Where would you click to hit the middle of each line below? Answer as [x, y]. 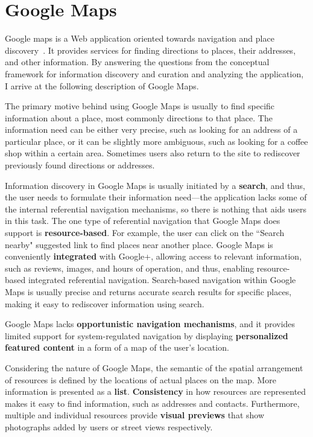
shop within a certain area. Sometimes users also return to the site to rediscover [153, 153]
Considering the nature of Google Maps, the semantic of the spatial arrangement [154, 367]
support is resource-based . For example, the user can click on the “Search [145, 233]
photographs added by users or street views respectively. [109, 426]
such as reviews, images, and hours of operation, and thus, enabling [130, 268]
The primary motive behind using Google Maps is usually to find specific [140, 106]
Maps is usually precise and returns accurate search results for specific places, [148, 292]
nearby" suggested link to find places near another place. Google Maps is [139, 244]
